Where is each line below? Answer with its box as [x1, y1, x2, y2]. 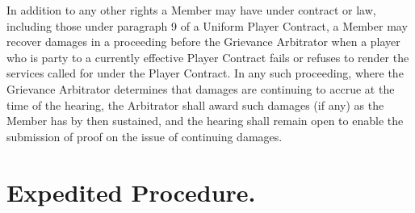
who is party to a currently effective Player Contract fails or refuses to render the [6, 48, 409, 65]
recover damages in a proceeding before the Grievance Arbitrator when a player [6, 33, 400, 50]
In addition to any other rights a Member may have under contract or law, [6, 2, 376, 18]
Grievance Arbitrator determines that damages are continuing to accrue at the [6, 80, 395, 97]
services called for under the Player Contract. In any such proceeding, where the [6, 65, 404, 81]
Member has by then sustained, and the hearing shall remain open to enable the [6, 112, 404, 129]
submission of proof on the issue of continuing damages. [6, 127, 283, 144]
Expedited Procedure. [6, 175, 256, 208]
